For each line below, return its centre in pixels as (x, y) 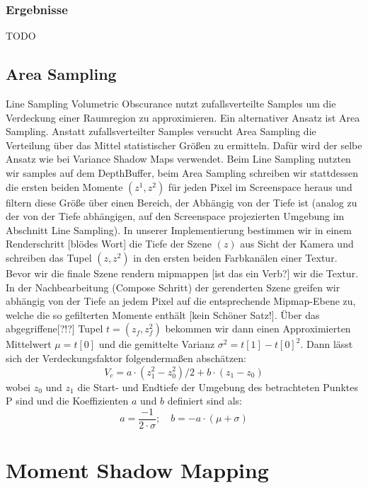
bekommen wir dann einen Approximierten (258, 329)
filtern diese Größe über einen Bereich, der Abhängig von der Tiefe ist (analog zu (182, 202)
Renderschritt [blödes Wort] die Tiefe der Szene (109, 244)
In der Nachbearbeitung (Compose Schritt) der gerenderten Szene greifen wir (173, 287)
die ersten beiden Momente (64, 186)
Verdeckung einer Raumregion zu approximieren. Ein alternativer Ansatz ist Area (183, 117)
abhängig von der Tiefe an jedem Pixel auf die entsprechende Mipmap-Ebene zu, (181, 301)
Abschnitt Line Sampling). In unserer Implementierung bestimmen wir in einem (179, 230)
